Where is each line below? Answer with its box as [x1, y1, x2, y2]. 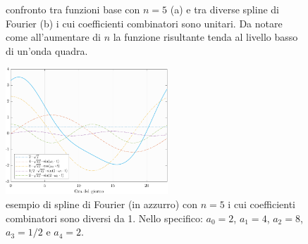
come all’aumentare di [6, 30, 101, 44]
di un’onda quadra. [6, 43, 88, 58]
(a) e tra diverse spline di [170, 2, 279, 16]
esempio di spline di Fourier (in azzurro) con [6, 196, 197, 211]
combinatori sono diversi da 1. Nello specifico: [6, 210, 203, 225]
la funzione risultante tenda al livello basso [113, 30, 298, 44]
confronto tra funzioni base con [6, 2, 140, 16]
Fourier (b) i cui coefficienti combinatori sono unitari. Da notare [6, 15, 283, 30]
